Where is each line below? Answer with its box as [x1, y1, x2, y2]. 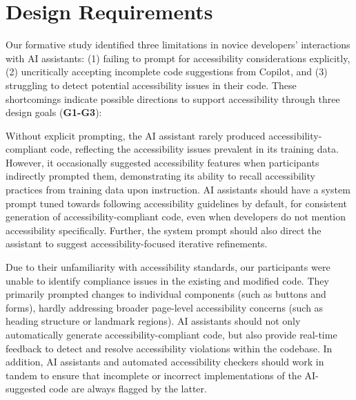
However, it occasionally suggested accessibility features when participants [6, 155, 319, 169]
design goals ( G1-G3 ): [6, 105, 102, 120]
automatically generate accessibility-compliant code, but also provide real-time [6, 327, 337, 341]
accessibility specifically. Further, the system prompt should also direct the [6, 222, 322, 237]
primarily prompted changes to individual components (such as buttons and [6, 287, 326, 301]
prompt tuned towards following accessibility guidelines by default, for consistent [6, 196, 347, 210]
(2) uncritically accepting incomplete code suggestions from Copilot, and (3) [6, 64, 328, 79]
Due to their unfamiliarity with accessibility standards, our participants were [6, 260, 330, 274]
